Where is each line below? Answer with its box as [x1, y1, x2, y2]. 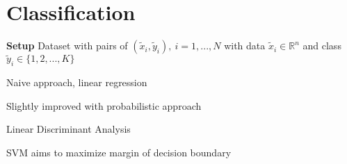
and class [302, 38, 341, 53]
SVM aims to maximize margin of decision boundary [6, 145, 232, 159]
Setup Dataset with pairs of [6, 38, 128, 53]
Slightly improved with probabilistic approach [6, 98, 202, 113]
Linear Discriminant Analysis [6, 122, 131, 136]
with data [224, 38, 266, 53]
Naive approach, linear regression [6, 75, 147, 90]
